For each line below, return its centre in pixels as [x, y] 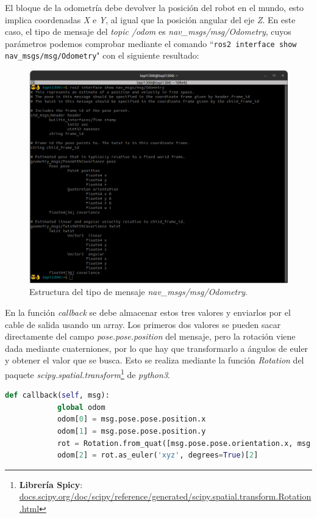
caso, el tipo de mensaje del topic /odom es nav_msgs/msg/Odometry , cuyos [148, 31]
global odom [81, 407]
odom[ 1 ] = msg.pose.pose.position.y [131, 431]
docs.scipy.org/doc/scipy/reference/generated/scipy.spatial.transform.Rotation [165, 496]
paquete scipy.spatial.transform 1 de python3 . [87, 373]
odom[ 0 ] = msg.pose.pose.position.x [131, 419]
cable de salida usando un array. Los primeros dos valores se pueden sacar [143, 324]
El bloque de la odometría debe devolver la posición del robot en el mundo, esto [155, 7]
